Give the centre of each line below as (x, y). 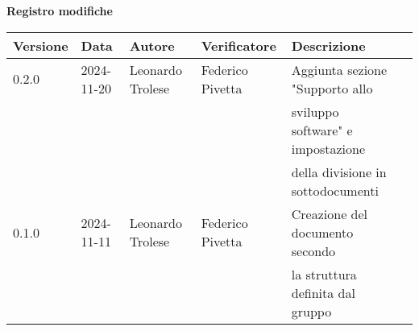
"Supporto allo (332, 88)
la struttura (324, 274)
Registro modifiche (60, 10)
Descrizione (328, 45)
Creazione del (330, 213)
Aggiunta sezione (339, 69)
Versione (41, 45)
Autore (152, 45)
